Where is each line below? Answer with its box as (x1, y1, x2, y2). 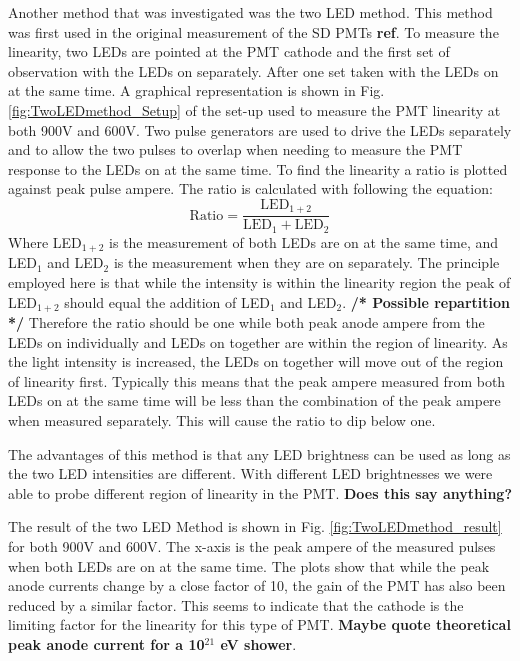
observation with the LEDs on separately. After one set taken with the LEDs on (8, 60, 499, 81)
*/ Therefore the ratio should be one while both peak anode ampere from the (8, 311, 485, 332)
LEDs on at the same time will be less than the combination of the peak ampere (8, 390, 501, 411)
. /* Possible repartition (342, 291, 511, 312)
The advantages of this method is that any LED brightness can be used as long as (8, 443, 511, 464)
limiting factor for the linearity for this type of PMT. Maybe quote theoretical (8, 614, 511, 635)
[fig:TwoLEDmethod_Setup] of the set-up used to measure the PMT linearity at (8, 99, 501, 120)
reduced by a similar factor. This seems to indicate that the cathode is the (8, 594, 464, 615)
